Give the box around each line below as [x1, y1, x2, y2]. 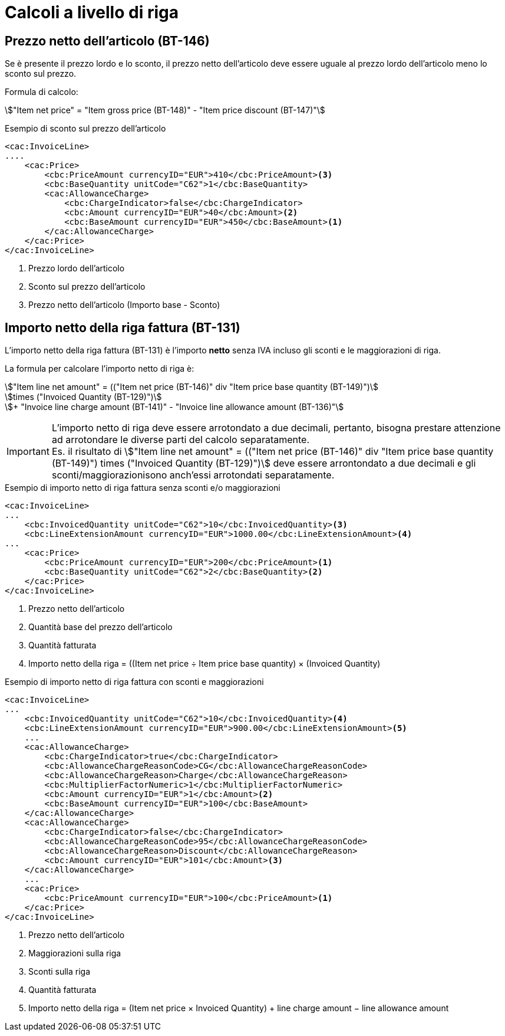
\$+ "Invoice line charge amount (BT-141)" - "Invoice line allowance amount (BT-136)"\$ [5, 402, 344, 412]
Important [6, 445, 49, 458]
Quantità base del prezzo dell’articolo [28, 622, 173, 632]
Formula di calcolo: [5, 87, 78, 97]
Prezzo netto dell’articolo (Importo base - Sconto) [28, 300, 220, 310]
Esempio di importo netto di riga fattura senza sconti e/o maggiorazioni [5, 483, 280, 493]
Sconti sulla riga [28, 966, 91, 977]
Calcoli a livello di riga [5, 2, 179, 22]
